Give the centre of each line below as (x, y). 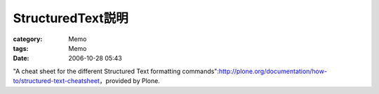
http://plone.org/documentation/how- (273, 71)
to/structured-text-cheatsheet (56, 81)
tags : (21, 48)
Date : (21, 58)
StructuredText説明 (71, 18)
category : (28, 39)
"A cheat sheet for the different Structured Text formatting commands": (116, 71)
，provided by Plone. (130, 81)
